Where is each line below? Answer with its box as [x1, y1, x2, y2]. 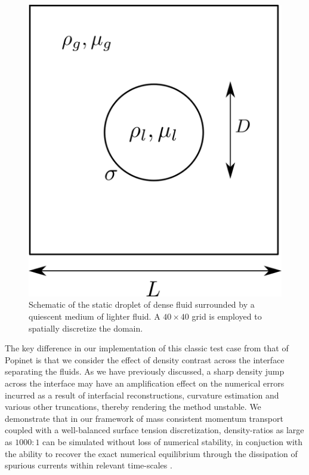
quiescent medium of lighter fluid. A [29, 310, 160, 323]
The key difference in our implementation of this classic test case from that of [5, 342, 289, 354]
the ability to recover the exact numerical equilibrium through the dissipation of [5, 447, 298, 459]
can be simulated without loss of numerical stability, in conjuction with [42, 435, 303, 448]
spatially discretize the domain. [29, 321, 143, 334]
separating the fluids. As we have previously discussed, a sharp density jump [5, 365, 285, 378]
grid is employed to [191, 310, 262, 323]
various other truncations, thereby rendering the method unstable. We [5, 400, 261, 413]
